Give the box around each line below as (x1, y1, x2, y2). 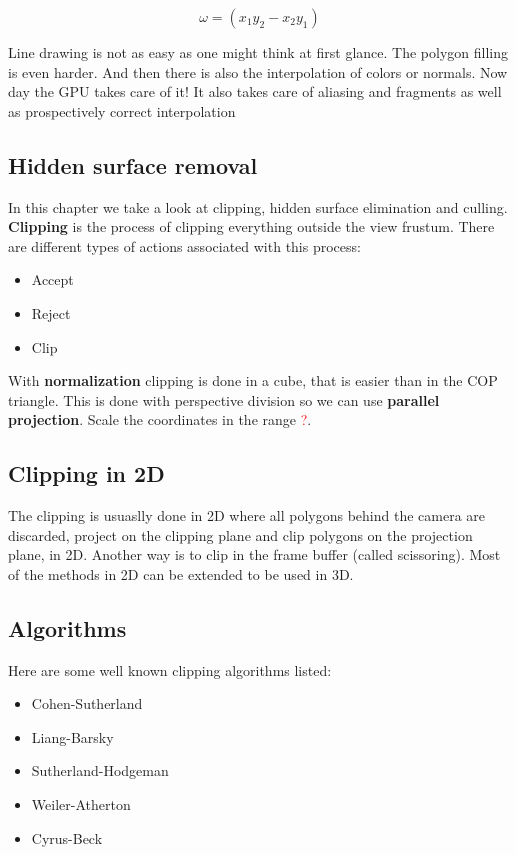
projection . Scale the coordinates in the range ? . (8, 409, 312, 430)
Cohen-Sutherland (31, 693, 143, 714)
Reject (31, 302, 71, 323)
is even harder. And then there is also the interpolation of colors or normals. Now (8, 61, 508, 82)
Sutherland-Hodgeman (31, 760, 169, 781)
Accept (31, 269, 74, 290)
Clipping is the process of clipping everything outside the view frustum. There (8, 216, 495, 237)
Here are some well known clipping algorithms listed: (8, 659, 332, 680)
